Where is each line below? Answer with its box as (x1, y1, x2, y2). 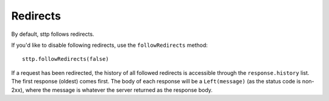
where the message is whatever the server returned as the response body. (25, 86, 213, 94)
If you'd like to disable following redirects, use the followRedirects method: (11, 41, 208, 49)
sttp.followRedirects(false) (22, 55, 109, 63)
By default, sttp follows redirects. (11, 30, 94, 38)
